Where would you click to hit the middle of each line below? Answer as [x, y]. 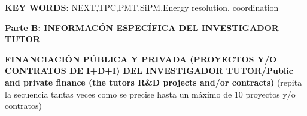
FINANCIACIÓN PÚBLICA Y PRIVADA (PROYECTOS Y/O [141, 59]
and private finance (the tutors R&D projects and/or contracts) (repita [153, 82]
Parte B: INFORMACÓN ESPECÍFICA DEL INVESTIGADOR [142, 27]
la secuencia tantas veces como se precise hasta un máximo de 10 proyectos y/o [150, 94]
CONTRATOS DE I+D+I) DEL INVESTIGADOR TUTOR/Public [149, 70]
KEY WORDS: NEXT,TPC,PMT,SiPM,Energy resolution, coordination [142, 7]
